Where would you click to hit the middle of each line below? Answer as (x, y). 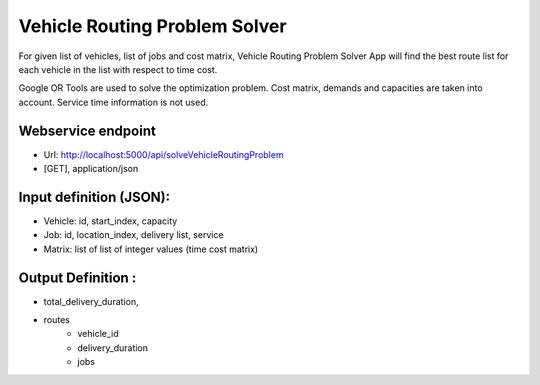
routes (56, 319)
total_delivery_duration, (91, 301)
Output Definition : (77, 277)
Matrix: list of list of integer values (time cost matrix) (151, 249)
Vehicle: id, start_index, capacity (110, 221)
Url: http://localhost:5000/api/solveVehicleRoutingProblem (163, 154)
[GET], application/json (91, 169)
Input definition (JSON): (94, 196)
